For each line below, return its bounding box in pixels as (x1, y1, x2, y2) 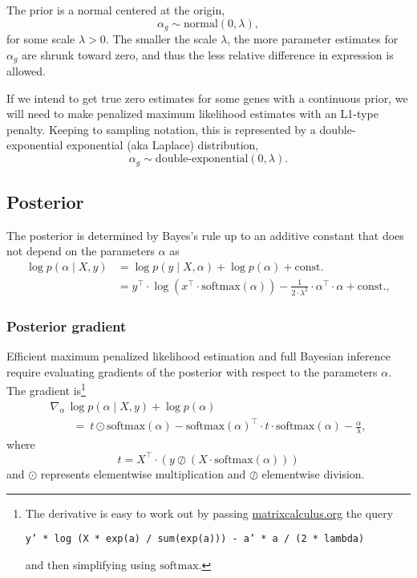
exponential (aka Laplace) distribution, (67, 136, 259, 153)
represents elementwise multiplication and (40, 465, 246, 482)
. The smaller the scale (105, 31, 217, 47)
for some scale (6, 31, 75, 47)
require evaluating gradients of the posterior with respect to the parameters (6, 363, 378, 380)
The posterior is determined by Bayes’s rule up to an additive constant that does (6, 226, 404, 243)
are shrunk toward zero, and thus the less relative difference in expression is (22, 46, 394, 63)
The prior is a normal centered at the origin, (6, 2, 225, 18)
